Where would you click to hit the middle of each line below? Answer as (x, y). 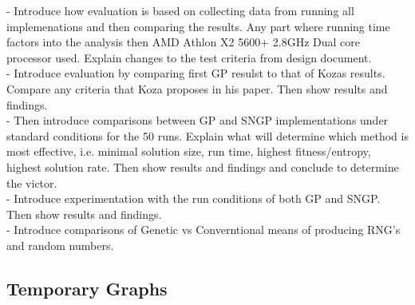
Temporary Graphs (87, 288)
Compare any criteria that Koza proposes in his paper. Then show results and (197, 88)
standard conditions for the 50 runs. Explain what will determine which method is (207, 135)
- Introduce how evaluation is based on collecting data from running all (180, 10)
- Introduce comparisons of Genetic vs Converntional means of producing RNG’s (204, 230)
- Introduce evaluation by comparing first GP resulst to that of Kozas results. (196, 73)
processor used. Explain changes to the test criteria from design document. (189, 57)
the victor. (32, 182)
